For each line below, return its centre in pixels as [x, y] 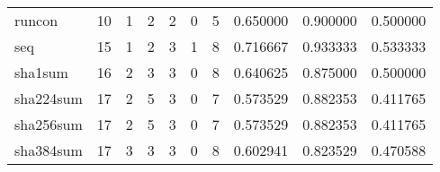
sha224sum [49, 98]
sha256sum [49, 124]
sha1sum [41, 72]
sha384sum [49, 150]
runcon [36, 20]
